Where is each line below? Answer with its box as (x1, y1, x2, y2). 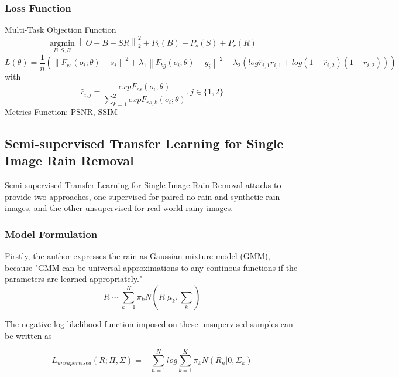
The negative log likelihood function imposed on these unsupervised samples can (5, 318, 293, 330)
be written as (5, 329, 52, 341)
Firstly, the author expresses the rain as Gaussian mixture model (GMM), (5, 250, 270, 262)
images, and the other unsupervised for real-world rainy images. (5, 202, 233, 214)
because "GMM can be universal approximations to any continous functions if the (5, 261, 298, 273)
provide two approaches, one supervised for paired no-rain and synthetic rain (5, 190, 280, 202)
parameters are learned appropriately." (5, 273, 143, 285)
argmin (49, 39, 75, 47)
